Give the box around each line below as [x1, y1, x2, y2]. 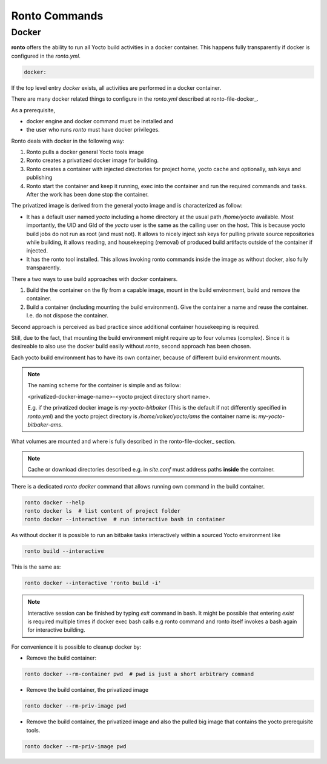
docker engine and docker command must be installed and [26, 117, 174, 124]
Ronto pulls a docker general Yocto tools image [26, 149, 145, 156]
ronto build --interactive [24, 548, 104, 555]
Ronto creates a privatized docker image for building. [26, 157, 159, 164]
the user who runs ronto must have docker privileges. [26, 126, 160, 134]
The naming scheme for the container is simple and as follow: [27, 382, 181, 389]
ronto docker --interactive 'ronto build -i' [24, 580, 162, 587]
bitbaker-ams [27, 421, 62, 428]
